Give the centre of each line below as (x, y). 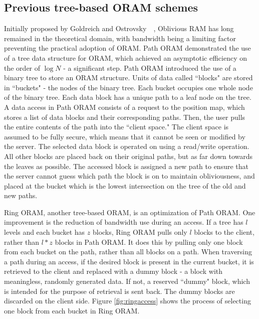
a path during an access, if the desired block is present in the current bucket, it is (129, 261)
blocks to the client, (224, 232)
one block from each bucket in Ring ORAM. (72, 310)
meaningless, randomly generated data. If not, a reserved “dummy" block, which (127, 281)
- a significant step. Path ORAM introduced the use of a (150, 67)
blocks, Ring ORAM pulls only (140, 232)
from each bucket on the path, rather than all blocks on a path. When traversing (128, 252)
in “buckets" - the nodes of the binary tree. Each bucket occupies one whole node (128, 87)
